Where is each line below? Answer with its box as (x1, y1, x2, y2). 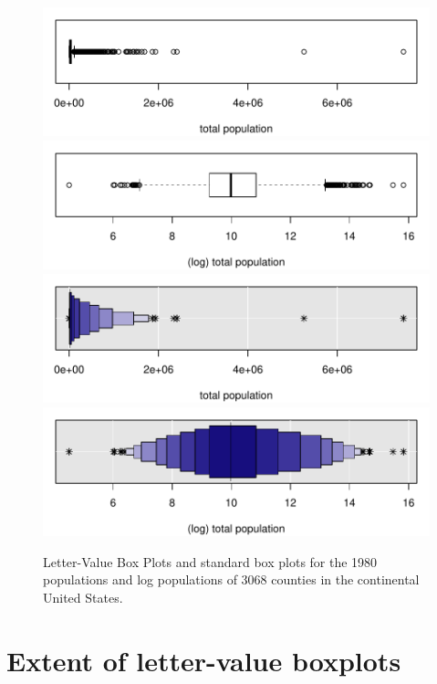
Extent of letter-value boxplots (6, 641, 401, 679)
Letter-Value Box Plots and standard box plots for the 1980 (43, 552, 378, 571)
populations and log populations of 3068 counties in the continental (43, 570, 420, 589)
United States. (43, 587, 123, 606)
